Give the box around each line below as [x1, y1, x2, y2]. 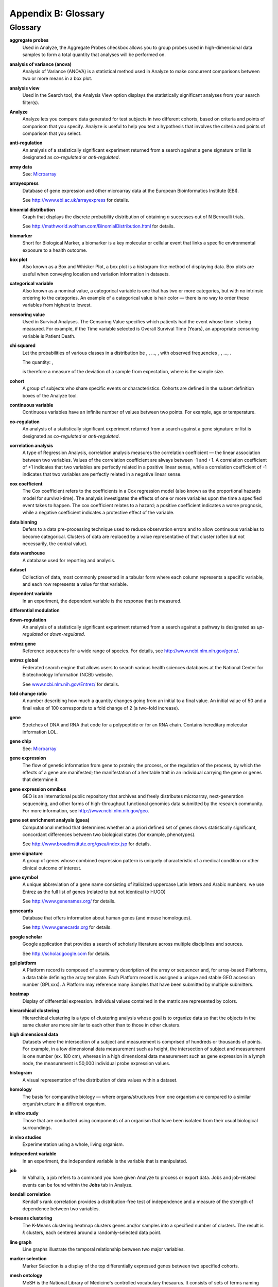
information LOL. [22, 728, 58, 735]
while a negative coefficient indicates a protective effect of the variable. [22, 510, 175, 516]
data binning [9, 519, 37, 525]
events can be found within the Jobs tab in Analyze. [22, 1181, 133, 1188]
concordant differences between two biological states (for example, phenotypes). [22, 831, 196, 838]
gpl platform [9, 960, 37, 966]
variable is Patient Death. [22, 333, 76, 339]
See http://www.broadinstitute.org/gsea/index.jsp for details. [22, 841, 151, 847]
